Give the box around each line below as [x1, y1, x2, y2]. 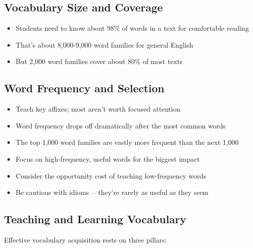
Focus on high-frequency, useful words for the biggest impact [15, 153, 200, 164]
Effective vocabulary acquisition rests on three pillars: [4, 234, 167, 245]
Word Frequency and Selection [4, 80, 165, 96]
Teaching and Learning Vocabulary [4, 211, 187, 227]
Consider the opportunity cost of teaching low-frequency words [15, 170, 206, 181]
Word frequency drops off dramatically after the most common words [15, 120, 226, 130]
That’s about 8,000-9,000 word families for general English [15, 39, 194, 50]
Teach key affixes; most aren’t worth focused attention [15, 104, 181, 114]
